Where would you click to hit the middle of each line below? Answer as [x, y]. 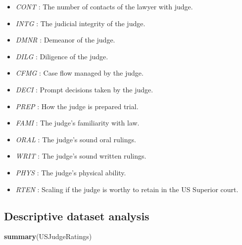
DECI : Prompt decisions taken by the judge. [84, 89]
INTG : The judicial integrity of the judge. [80, 23]
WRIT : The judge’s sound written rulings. [81, 156]
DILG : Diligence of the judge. [62, 56]
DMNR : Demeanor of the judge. [65, 40]
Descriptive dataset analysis [77, 216]
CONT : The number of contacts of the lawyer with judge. [104, 6]
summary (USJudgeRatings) [48, 236]
